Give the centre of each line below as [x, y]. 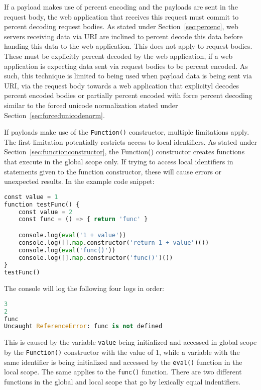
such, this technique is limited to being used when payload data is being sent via [128, 76]
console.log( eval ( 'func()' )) [67, 250]
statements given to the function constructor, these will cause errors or [113, 171]
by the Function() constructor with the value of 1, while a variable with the [122, 352]
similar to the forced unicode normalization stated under [91, 105]
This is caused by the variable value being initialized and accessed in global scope [130, 342]
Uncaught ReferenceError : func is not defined [83, 326]
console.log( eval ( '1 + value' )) [72, 235]
